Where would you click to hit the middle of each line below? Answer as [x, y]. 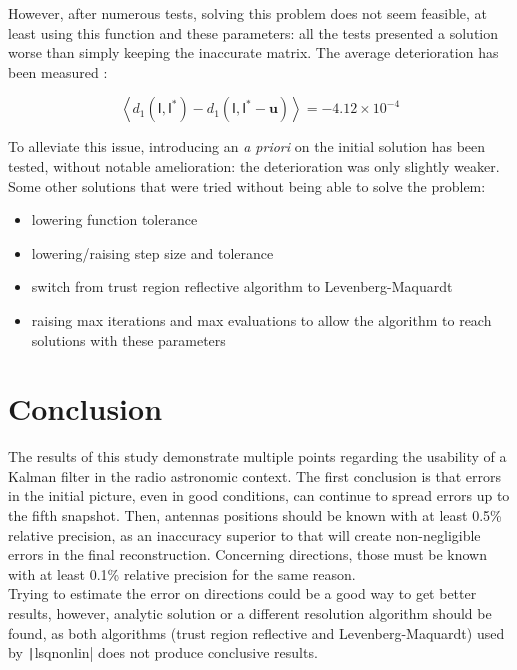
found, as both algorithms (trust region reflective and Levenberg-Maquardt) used [256, 632]
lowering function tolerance [114, 219]
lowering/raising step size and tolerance [152, 252]
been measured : [58, 71]
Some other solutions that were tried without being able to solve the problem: [247, 185]
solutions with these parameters [128, 339]
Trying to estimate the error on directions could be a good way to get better [242, 593]
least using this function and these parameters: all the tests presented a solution [253, 32]
